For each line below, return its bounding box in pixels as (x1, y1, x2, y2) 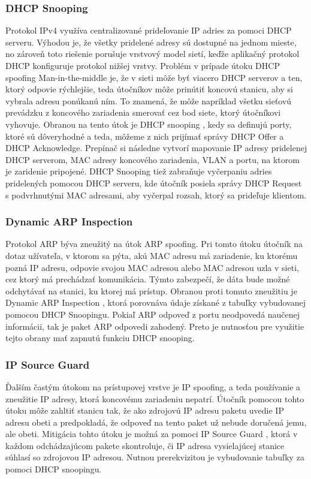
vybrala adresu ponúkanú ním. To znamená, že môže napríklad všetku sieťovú (5, 94, 292, 107)
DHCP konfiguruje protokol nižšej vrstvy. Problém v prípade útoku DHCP (5, 59, 280, 71)
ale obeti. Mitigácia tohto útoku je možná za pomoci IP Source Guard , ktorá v (5, 427, 298, 440)
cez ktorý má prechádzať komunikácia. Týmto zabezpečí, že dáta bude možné (5, 273, 290, 285)
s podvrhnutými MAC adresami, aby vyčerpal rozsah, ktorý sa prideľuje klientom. (5, 188, 307, 201)
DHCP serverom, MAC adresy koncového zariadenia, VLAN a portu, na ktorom (5, 153, 300, 165)
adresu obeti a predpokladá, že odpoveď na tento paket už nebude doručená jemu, (5, 415, 307, 428)
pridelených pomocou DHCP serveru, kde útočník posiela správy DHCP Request (5, 176, 302, 189)
